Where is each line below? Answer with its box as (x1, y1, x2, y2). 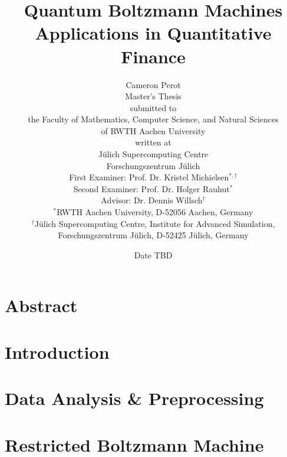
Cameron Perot (126, 78, 181, 90)
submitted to (130, 101, 177, 114)
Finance (121, 44, 186, 68)
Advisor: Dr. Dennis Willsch (101, 194, 203, 206)
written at (135, 136, 171, 148)
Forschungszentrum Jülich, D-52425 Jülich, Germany (58, 229, 249, 241)
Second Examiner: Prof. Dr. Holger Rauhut (73, 182, 230, 195)
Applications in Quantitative (35, 21, 272, 45)
